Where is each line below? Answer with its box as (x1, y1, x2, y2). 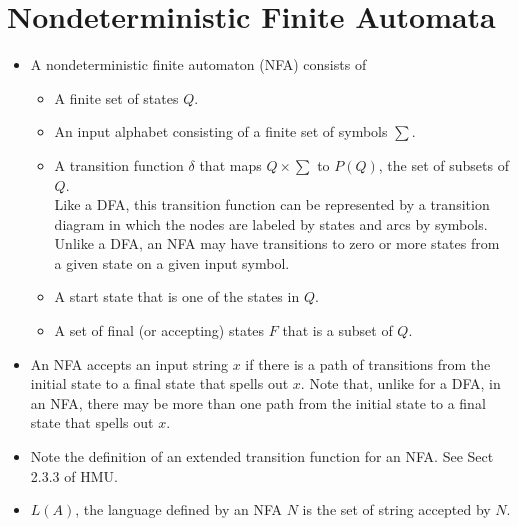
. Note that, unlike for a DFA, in (300, 373, 501, 394)
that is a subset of (282, 320, 393, 341)
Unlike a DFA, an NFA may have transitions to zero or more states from (54, 233, 500, 254)
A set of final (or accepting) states (54, 320, 265, 341)
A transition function (54, 154, 184, 175)
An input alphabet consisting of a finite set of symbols (54, 121, 388, 142)
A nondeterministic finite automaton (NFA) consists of (30, 54, 367, 75)
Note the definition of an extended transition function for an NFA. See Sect (30, 446, 494, 467)
